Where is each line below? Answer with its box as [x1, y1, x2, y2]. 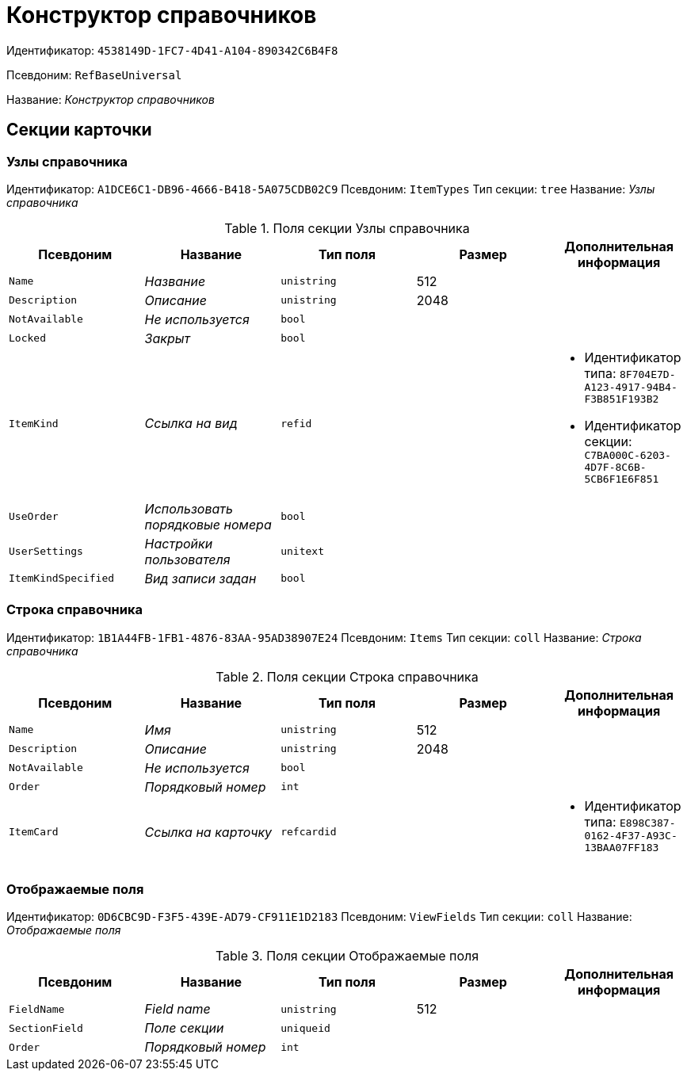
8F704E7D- [620, 368, 676, 380]
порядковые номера [144, 516, 272, 533]
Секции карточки [6, 120, 152, 140]
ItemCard [9, 826, 59, 838]
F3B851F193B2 [584, 392, 659, 405]
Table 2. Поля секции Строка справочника [216, 668, 479, 685]
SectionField [9, 1022, 83, 1034]
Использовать [144, 500, 233, 517]
